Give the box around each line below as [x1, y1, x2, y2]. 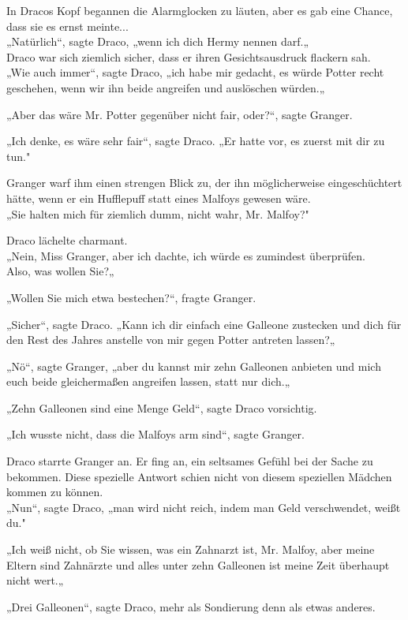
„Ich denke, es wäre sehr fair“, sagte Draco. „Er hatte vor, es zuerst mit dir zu [6, 133, 385, 149]
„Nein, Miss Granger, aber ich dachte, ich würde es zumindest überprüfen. [6, 247, 365, 263]
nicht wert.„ [6, 572, 64, 588]
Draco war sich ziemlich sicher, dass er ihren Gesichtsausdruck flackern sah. [6, 48, 371, 65]
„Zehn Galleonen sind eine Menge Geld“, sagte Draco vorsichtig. [6, 399, 317, 416]
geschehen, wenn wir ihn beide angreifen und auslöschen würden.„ [6, 79, 325, 95]
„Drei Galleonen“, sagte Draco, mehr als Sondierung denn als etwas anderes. [6, 598, 376, 614]
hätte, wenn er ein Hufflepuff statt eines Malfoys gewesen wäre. [6, 189, 311, 206]
